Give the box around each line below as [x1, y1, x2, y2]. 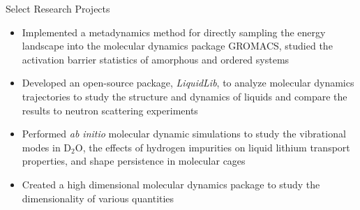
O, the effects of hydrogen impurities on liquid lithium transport [75, 140, 350, 154]
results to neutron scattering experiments [22, 103, 198, 117]
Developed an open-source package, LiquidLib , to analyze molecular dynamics [22, 75, 354, 90]
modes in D [22, 140, 72, 154]
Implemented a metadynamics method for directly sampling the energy [22, 24, 326, 39]
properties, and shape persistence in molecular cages [22, 153, 246, 168]
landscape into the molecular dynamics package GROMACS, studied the [22, 38, 333, 53]
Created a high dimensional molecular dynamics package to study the [22, 177, 320, 191]
